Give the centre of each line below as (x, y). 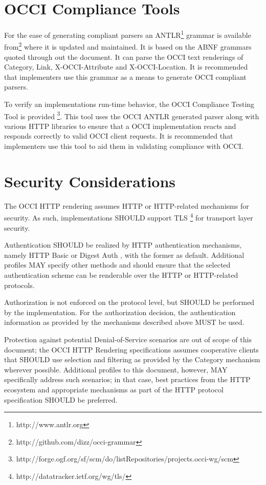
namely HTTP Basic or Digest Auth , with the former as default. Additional (124, 255)
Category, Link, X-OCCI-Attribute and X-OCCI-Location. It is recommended (126, 67)
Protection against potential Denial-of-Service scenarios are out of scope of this (128, 339)
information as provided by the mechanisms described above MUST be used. (124, 322)
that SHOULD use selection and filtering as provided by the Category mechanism (132, 359)
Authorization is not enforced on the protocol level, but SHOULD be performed (129, 302)
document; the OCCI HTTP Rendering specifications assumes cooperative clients (131, 349)
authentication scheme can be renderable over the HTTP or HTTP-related (121, 274)
